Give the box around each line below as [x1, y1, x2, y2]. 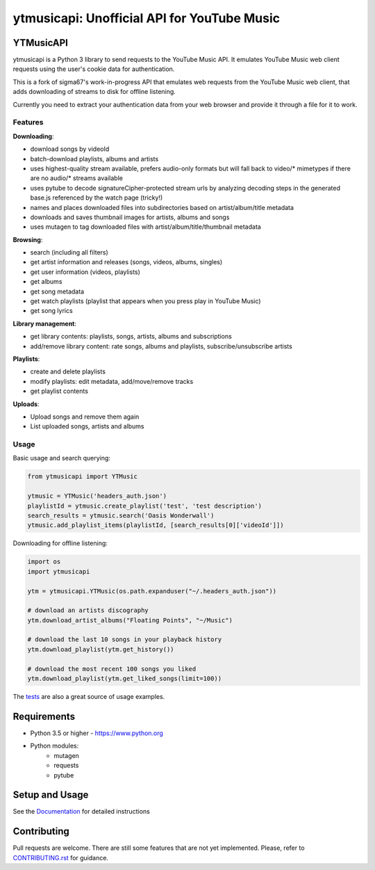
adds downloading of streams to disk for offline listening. [12, 88, 176, 96]
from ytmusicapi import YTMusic [27, 473, 138, 481]
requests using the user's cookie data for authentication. [12, 65, 175, 73]
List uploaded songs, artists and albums [30, 422, 144, 430]
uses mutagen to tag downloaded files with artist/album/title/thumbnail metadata [30, 223, 262, 231]
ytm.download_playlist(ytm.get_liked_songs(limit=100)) [27, 675, 222, 683]
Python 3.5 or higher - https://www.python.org [30, 729, 163, 737]
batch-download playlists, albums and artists [30, 154, 159, 163]
